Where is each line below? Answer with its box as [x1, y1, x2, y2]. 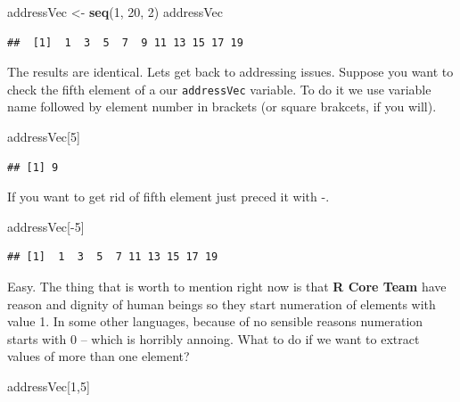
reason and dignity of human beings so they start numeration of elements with [7, 294, 436, 313]
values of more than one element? [7, 347, 190, 365]
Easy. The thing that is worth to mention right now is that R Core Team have [7, 277, 447, 295]
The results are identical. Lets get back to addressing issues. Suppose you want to [7, 62, 454, 81]
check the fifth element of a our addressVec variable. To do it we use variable [7, 79, 431, 98]
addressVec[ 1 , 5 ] [7, 376, 90, 395]
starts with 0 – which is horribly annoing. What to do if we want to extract [7, 329, 420, 348]
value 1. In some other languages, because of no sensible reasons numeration [7, 312, 423, 331]
